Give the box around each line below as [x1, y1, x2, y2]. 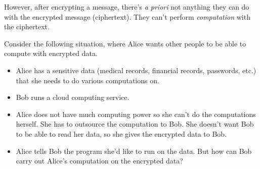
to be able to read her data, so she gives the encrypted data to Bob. [16, 128, 227, 139]
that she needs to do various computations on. [16, 75, 159, 85]
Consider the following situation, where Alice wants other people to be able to [4, 38, 246, 48]
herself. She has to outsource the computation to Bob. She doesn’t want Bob [16, 119, 254, 129]
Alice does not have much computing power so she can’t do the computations [16, 108, 256, 119]
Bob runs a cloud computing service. [16, 92, 129, 102]
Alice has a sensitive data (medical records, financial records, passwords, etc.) [16, 65, 256, 75]
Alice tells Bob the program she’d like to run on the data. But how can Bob [16, 145, 252, 156]
